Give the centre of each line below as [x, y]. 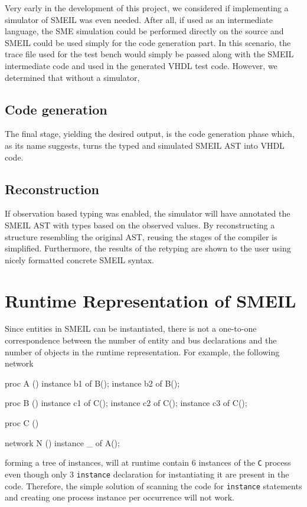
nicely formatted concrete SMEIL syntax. [79, 259]
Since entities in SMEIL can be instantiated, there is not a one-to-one [131, 328]
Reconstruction [52, 189]
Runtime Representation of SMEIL [151, 300]
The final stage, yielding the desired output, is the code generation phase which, [150, 134]
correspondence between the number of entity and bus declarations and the [141, 340]
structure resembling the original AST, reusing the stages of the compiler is [141, 236]
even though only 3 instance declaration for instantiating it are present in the [147, 474]
